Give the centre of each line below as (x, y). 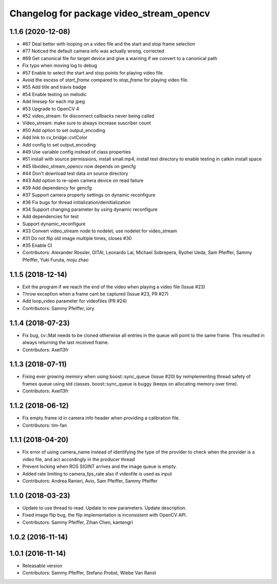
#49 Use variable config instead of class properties (76, 152)
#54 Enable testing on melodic (55, 94)
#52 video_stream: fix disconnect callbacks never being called (88, 116)
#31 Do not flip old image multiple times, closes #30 (77, 238)
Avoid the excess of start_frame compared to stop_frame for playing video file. (105, 80)
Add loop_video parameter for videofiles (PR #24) (75, 301)
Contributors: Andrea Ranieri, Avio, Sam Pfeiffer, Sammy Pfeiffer (90, 481)
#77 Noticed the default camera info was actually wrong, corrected (93, 51)
